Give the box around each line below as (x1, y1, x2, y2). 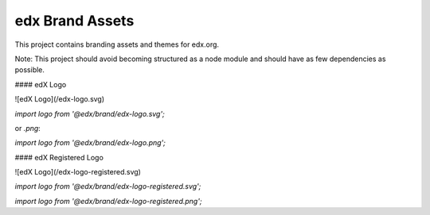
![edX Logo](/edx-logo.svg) (14, 94, 105, 104)
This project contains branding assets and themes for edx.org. (14, 40, 219, 49)
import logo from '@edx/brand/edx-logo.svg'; (14, 109, 165, 118)
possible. (14, 65, 45, 75)
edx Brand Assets (14, 12, 135, 29)
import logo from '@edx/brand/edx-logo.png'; (14, 138, 166, 148)
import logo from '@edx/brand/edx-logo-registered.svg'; (14, 182, 201, 191)
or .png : (14, 123, 41, 132)
